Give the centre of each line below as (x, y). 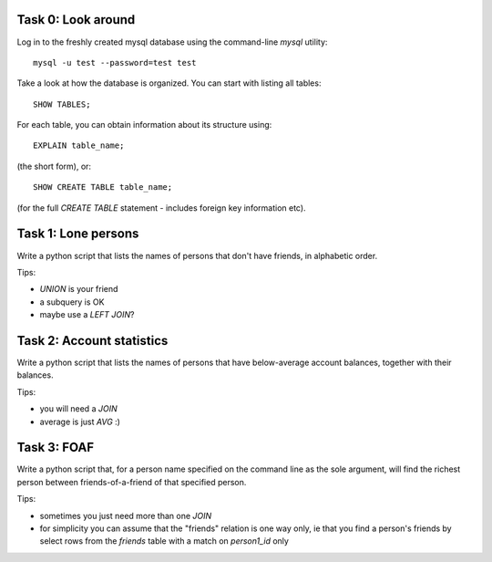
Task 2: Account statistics (92, 341)
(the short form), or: (54, 166)
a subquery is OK (72, 302)
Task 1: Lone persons (78, 234)
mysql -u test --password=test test (115, 62)
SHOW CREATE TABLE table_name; (103, 187)
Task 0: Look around (76, 20)
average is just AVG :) (80, 421)
